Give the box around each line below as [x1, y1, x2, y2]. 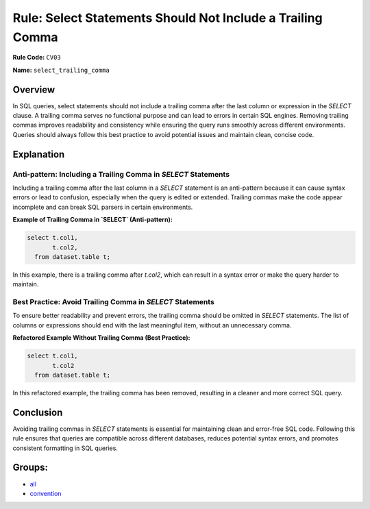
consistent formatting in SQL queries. [12, 444, 118, 452]
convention [29, 489, 62, 497]
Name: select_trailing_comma [12, 66, 110, 74]
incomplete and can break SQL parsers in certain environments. [12, 203, 193, 211]
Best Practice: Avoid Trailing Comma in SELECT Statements [12, 297, 215, 307]
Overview [12, 84, 56, 95]
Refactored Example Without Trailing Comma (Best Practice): [12, 334, 190, 342]
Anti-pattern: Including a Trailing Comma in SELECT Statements [12, 169, 230, 179]
